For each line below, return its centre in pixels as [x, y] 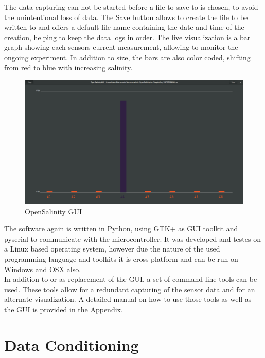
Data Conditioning [72, 344]
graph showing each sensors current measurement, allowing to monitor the [121, 47]
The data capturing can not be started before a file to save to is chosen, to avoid [131, 7]
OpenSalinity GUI [53, 211]
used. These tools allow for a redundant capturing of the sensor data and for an [130, 289]
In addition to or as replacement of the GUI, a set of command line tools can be [131, 279]
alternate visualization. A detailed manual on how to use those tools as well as [128, 299]
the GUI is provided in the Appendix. [64, 309]
